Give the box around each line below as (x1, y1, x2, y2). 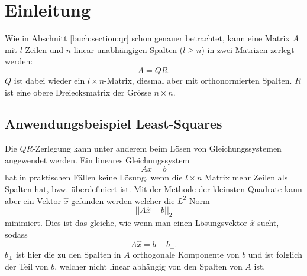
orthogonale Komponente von (133, 248, 240, 261)
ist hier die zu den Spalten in (16, 248, 121, 261)
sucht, (257, 216, 279, 229)
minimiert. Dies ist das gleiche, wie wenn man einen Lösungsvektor (5, 216, 247, 229)
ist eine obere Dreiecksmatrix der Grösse (5, 86, 151, 98)
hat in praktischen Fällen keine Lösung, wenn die (5, 171, 183, 183)
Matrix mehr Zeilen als (205, 171, 288, 183)
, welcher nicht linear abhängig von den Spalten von (54, 259, 243, 272)
